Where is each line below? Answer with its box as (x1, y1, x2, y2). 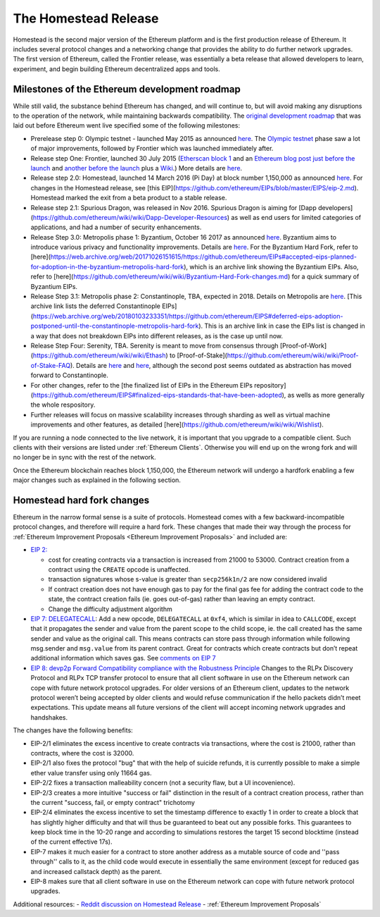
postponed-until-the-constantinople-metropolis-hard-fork (30, 321, 199, 331)
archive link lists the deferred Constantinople (30, 302, 161, 310)
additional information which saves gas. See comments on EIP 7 (30, 654, 216, 663)
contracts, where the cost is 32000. (30, 749, 134, 757)
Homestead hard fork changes (13, 494, 150, 506)
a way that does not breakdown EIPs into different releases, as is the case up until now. (30, 331, 284, 340)
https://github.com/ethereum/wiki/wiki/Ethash (32, 351, 166, 359)
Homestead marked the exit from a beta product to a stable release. (30, 194, 227, 202)
